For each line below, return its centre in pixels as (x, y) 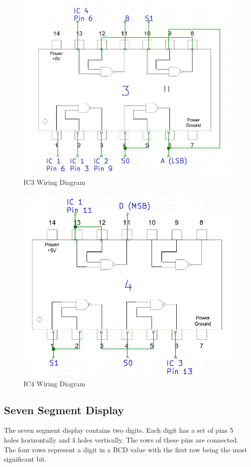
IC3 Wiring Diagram (54, 182)
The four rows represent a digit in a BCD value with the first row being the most (125, 449)
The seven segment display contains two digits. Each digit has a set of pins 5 (119, 430)
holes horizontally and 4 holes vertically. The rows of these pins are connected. (121, 440)
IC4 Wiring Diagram (54, 383)
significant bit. (25, 459)
